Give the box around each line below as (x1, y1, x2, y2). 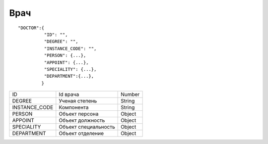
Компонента (59, 104, 89, 111)
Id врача (59, 91, 79, 98)
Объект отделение (59, 130, 104, 137)
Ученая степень (59, 97, 97, 104)
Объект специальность (59, 124, 115, 131)
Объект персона (59, 110, 99, 117)
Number (121, 91, 140, 98)
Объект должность (59, 117, 105, 124)
